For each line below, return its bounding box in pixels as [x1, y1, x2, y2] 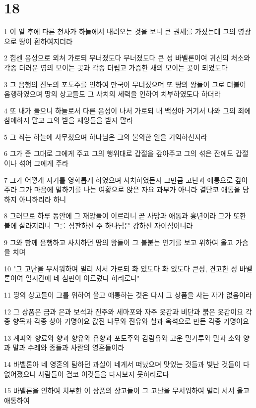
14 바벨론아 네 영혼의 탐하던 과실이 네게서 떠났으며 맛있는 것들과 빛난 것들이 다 [4, 358, 250, 369]
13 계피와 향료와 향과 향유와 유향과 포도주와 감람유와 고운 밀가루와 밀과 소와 [4, 332, 241, 343]
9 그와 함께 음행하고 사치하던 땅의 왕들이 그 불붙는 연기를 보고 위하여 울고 [4, 237, 234, 247]
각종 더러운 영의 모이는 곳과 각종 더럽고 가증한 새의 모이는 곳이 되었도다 [4, 62, 228, 72]
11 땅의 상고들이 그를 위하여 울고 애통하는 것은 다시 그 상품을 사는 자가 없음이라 [4, 290, 252, 300]
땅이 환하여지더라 [19, 36, 73, 46]
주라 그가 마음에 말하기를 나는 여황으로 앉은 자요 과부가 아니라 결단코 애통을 [4, 184, 241, 195]
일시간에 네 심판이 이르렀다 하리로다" [25, 273, 140, 283]
